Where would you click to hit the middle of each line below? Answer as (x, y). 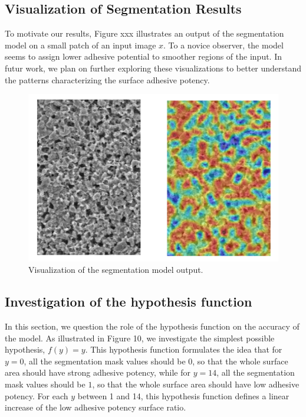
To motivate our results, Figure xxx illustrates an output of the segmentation (144, 33)
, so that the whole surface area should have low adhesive (196, 384)
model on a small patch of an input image (80, 45)
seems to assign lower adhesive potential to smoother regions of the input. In (144, 56)
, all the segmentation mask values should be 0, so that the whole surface (156, 361)
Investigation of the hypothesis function (129, 302)
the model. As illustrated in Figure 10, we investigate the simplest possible (140, 338)
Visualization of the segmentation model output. (116, 270)
